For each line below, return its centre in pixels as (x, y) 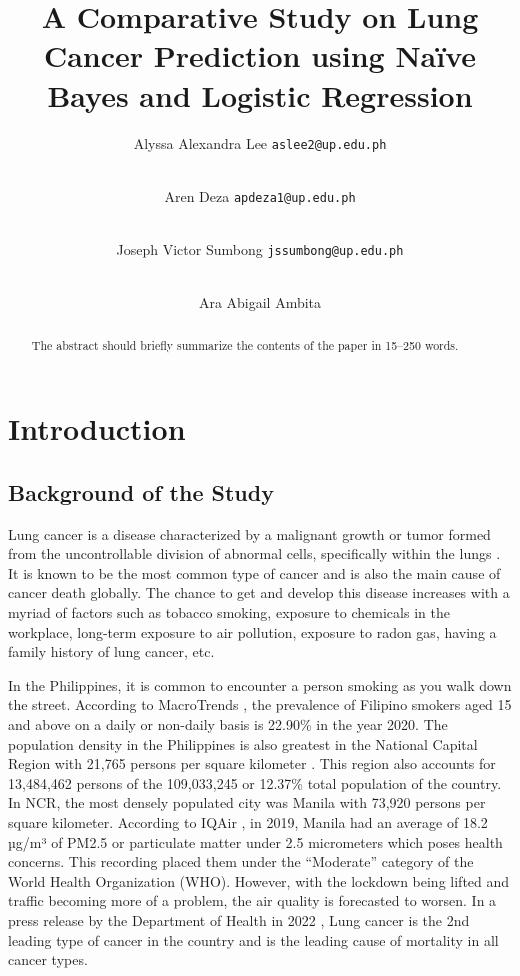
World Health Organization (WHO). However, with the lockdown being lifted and (259, 880)
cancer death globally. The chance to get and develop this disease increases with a (259, 592)
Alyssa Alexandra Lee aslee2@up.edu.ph (260, 142)
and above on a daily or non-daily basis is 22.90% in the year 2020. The (228, 724)
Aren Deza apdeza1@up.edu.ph (260, 195)
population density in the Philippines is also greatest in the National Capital (243, 743)
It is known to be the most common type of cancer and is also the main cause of (254, 572)
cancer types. (48, 959)
